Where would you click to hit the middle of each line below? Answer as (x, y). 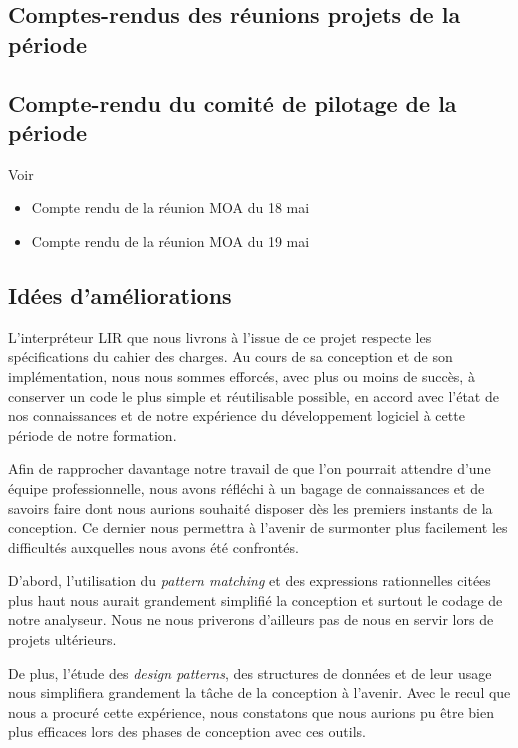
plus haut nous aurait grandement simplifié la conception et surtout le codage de (255, 599)
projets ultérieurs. (62, 639)
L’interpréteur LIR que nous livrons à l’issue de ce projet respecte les (220, 336)
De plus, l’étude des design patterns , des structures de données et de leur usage (250, 672)
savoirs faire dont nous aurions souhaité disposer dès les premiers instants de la (250, 507)
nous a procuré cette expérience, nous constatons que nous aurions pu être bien (251, 711)
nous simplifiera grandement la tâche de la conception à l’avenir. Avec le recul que (259, 692)
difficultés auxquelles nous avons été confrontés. (153, 546)
